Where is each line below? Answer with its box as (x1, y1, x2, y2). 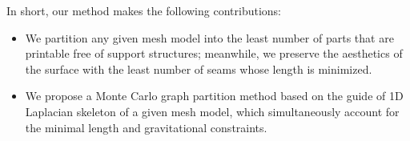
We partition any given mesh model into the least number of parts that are (25, 29, 394, 46)
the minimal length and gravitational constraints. (25, 119, 267, 135)
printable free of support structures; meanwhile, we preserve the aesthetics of (25, 45, 403, 62)
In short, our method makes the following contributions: (6, 2, 281, 18)
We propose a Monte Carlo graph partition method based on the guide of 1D (25, 87, 404, 104)
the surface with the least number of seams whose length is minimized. (25, 60, 372, 77)
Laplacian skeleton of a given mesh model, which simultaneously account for (25, 103, 400, 119)
